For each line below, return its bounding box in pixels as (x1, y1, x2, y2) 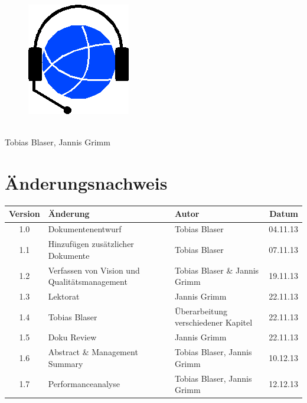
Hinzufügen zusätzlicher (48, 238, 134, 250)
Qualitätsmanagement (48, 275, 128, 288)
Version (9, 207, 40, 220)
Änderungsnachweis (5, 170, 168, 194)
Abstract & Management (48, 346, 138, 358)
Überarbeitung (174, 304, 228, 317)
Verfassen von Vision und (48, 264, 140, 276)
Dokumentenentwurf (48, 223, 122, 235)
